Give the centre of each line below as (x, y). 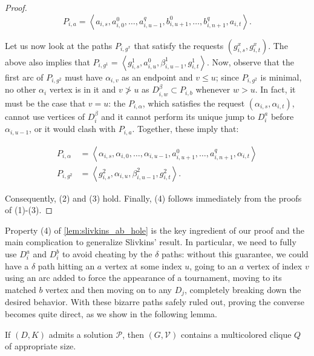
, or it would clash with (72, 129)
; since (227, 77)
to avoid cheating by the (107, 254)
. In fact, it (275, 89)
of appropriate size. (41, 346)
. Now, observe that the (250, 61)
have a (17, 265)
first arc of (24, 77)
